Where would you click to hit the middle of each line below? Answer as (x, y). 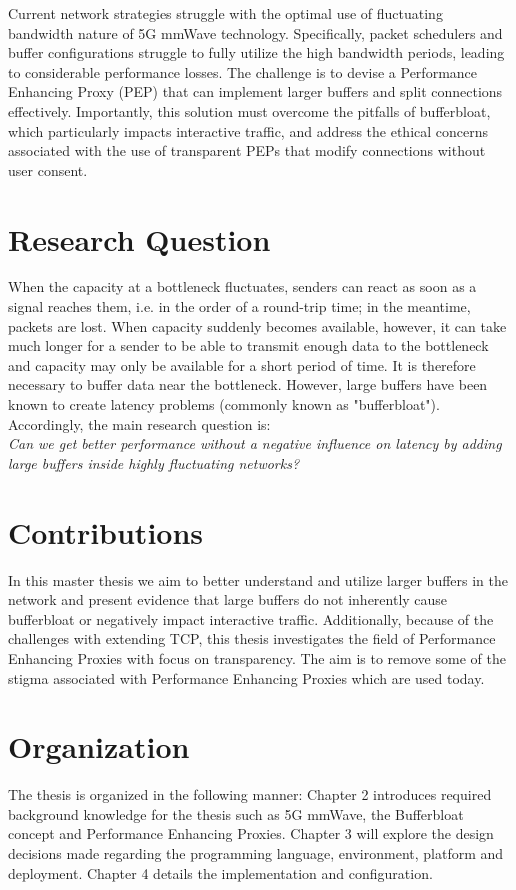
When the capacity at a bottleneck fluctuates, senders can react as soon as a (242, 286)
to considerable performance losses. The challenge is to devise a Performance (243, 71)
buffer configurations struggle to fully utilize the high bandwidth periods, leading (256, 52)
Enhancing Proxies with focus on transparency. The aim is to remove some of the (257, 657)
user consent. (48, 169)
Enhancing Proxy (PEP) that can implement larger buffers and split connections (255, 91)
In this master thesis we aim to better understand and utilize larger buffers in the (258, 579)
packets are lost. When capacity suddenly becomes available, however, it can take (257, 325)
